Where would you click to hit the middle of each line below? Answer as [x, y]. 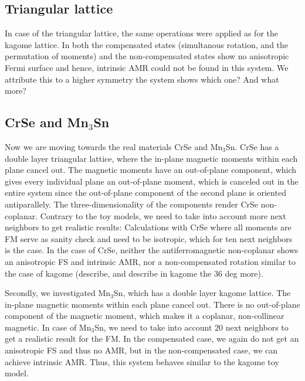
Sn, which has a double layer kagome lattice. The [202, 293]
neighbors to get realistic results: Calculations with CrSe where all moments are [148, 227]
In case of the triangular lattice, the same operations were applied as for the [141, 33]
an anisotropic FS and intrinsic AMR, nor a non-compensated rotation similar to [150, 261]
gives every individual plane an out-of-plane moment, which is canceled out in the [152, 181]
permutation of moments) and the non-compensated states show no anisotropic [147, 56]
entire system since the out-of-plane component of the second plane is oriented [145, 193]
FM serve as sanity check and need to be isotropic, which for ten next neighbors [149, 238]
